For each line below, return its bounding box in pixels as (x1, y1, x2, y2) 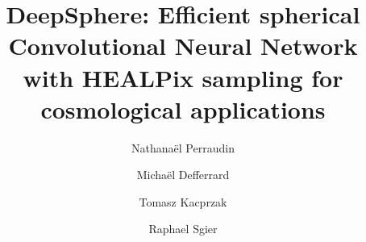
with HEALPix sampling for (23, 60, 343, 94)
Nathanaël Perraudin (131, 139, 235, 156)
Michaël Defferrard (136, 166, 230, 183)
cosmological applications (40, 92, 326, 125)
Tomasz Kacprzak (139, 193, 227, 210)
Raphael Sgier (148, 220, 218, 237)
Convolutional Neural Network (8, 29, 358, 62)
